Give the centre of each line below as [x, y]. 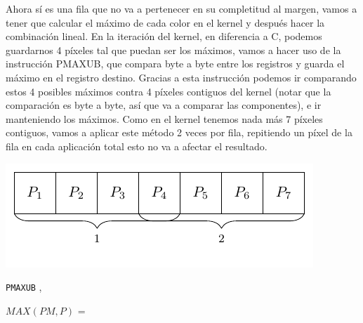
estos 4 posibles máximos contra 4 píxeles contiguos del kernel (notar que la [169, 91]
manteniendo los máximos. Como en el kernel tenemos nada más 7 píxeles [164, 118]
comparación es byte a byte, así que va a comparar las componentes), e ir [164, 105]
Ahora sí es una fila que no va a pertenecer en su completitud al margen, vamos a [181, 8]
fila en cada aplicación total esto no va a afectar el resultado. [137, 146]
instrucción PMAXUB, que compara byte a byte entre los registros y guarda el [175, 64]
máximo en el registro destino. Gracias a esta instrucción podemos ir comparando [181, 77]
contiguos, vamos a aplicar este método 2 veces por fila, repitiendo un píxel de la [179, 132]
